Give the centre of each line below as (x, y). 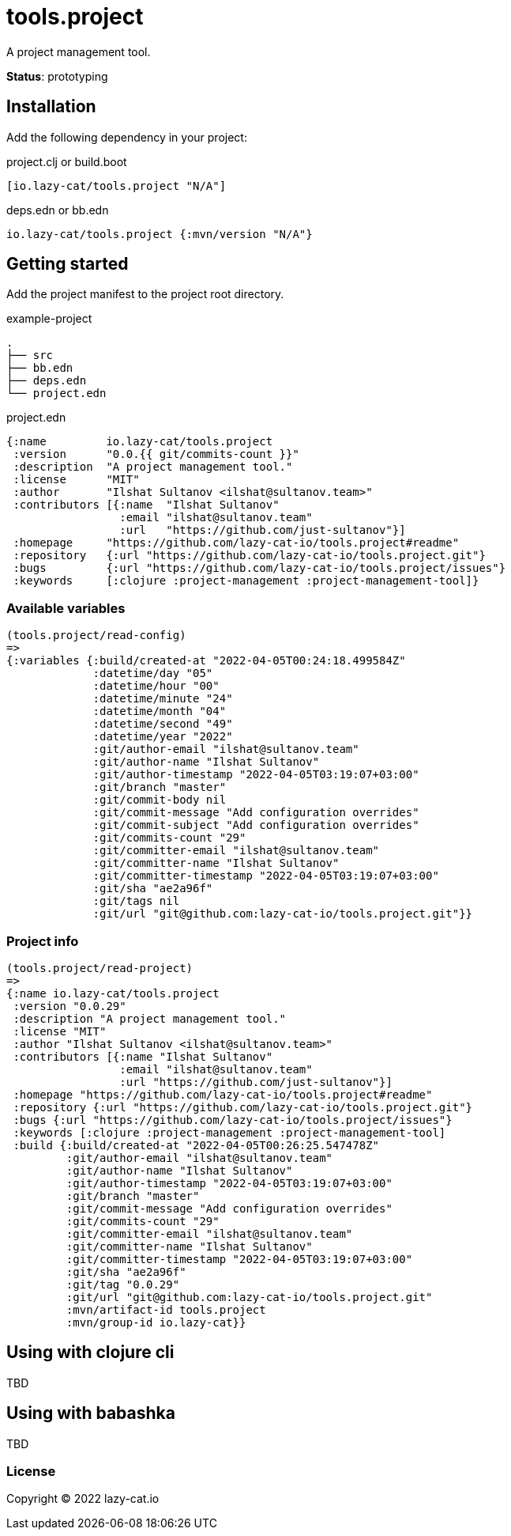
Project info (43, 941)
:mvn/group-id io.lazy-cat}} (156, 1322)
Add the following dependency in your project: (127, 137)
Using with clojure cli (90, 1353)
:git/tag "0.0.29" (123, 1284)
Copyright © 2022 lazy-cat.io (83, 1499)
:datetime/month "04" (160, 711)
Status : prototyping (57, 76)
